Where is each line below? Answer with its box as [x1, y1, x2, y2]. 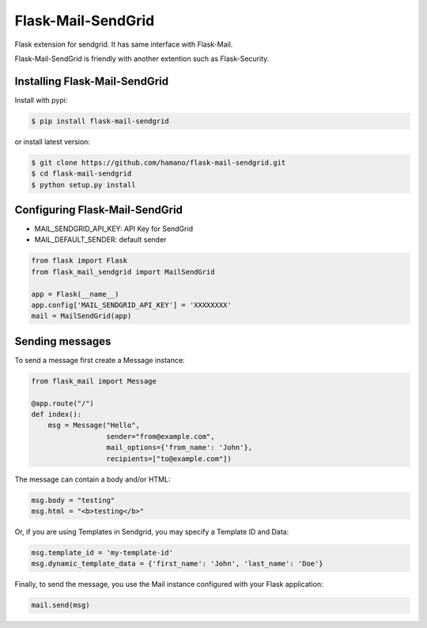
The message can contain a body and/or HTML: [14, 475, 171, 484]
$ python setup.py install [31, 180, 136, 189]
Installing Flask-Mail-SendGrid [14, 74, 169, 88]
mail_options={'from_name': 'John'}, [106, 443, 253, 452]
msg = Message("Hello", [47, 421, 140, 430]
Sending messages [14, 335, 111, 348]
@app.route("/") [31, 399, 95, 407]
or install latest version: [14, 137, 91, 146]
